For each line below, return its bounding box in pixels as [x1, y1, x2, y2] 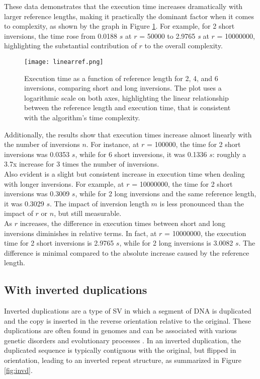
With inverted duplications [4, 282, 147, 297]
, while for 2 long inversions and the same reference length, [75, 188, 256, 199]
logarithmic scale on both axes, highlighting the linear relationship [24, 92, 229, 103]
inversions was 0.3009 [4, 188, 70, 199]
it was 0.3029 [4, 198, 44, 208]
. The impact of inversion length [50, 198, 149, 208]
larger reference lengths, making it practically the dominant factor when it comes [4, 11, 254, 21]
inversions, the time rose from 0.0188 [4, 30, 118, 41]
